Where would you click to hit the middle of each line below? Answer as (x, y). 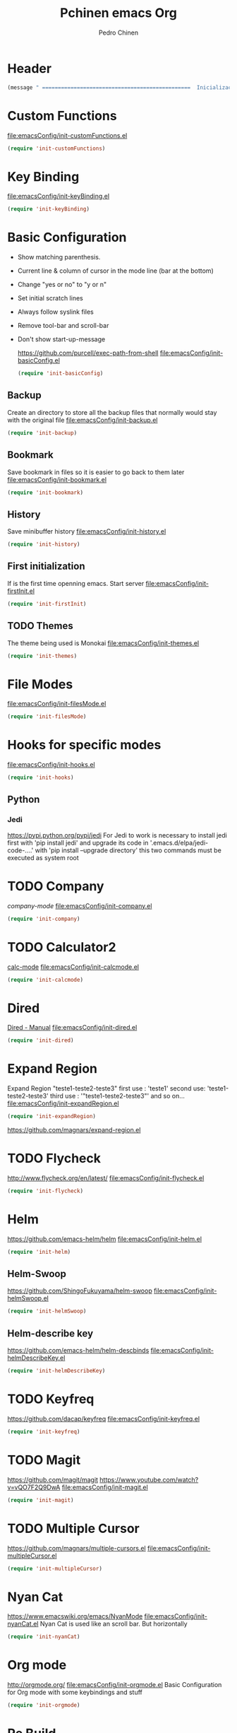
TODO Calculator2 (62, 947)
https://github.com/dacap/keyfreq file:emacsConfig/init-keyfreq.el (103, 1418)
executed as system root (43, 857)
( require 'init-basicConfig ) (60, 374)
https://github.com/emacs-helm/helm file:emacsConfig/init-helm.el (105, 1239)
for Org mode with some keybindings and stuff (75, 1692)
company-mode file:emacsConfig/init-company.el (80, 905)
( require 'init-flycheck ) (45, 1191)
